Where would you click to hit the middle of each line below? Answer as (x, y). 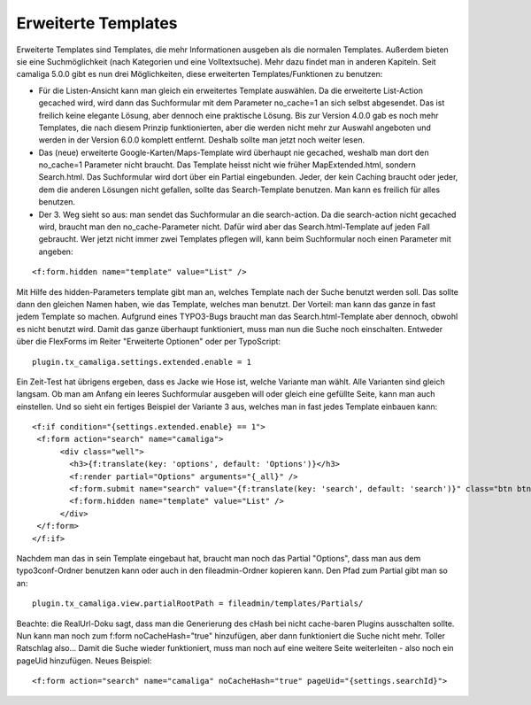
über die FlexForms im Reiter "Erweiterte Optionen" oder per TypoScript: (149, 342)
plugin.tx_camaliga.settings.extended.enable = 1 (142, 362)
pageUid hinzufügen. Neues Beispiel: (84, 661)
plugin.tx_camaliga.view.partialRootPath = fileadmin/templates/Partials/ (198, 604)
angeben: (56, 252)
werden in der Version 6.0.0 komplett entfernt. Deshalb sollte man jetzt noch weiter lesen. (202, 140)
